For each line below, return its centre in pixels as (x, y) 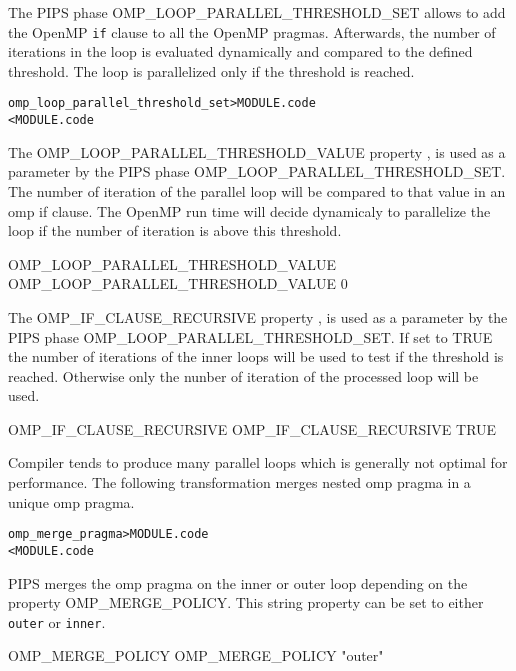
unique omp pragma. (71, 501)
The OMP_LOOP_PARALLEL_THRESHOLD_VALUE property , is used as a (257, 151)
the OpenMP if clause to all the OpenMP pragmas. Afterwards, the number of (252, 31)
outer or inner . (57, 621)
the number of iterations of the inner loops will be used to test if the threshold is (256, 356)
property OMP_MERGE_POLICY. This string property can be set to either (246, 602)
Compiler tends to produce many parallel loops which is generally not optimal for (258, 462)
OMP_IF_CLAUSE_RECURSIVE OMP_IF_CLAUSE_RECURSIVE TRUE (252, 428)
